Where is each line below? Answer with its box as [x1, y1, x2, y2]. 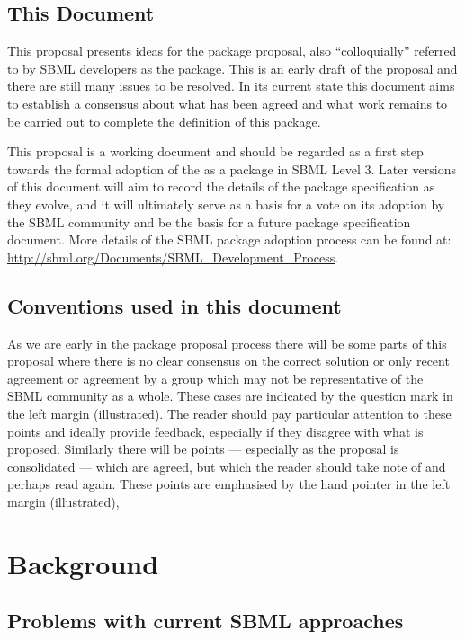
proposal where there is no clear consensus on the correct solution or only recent [7, 351, 450, 370]
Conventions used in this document [7, 291, 342, 319]
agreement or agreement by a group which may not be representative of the [7, 368, 424, 387]
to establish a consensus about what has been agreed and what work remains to [7, 93, 448, 112]
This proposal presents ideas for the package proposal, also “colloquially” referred [7, 41, 457, 60]
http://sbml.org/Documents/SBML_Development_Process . [7, 247, 339, 266]
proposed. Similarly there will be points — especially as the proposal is [7, 439, 399, 458]
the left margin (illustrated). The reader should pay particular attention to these [7, 404, 452, 422]
